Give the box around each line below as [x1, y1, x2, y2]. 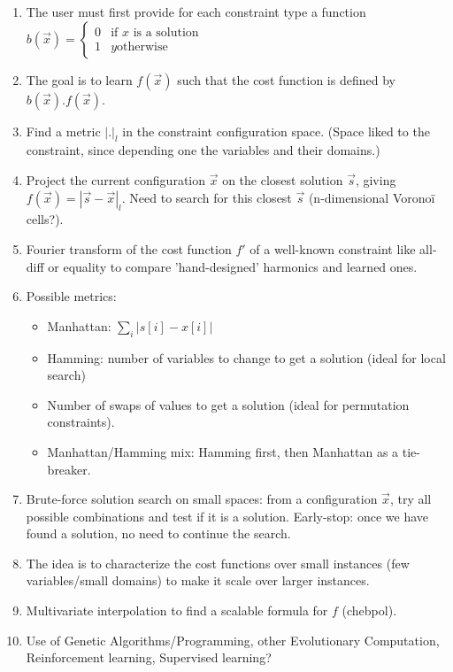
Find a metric [26, 121, 101, 140]
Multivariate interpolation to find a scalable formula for [26, 601, 328, 620]
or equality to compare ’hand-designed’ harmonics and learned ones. [48, 257, 418, 275]
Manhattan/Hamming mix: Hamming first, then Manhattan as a [47, 442, 399, 460]
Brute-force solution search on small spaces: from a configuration [26, 490, 378, 508]
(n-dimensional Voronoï [308, 188, 435, 206]
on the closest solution [222, 170, 343, 189]
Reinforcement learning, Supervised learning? [26, 648, 272, 667]
